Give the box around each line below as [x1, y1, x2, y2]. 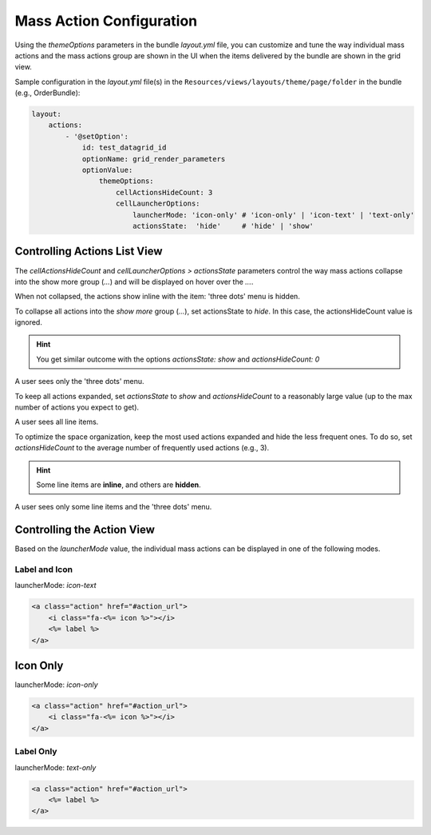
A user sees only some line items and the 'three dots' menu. [14, 502, 212, 512]
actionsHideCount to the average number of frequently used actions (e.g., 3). [14, 443, 270, 453]
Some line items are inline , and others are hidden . [36, 480, 201, 489]
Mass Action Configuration [14, 12, 198, 30]
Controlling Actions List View [14, 245, 163, 258]
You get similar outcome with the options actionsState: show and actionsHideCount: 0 [36, 354, 320, 364]
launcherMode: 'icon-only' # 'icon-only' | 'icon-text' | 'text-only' [132, 210, 415, 219]
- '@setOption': [65, 132, 129, 141]
